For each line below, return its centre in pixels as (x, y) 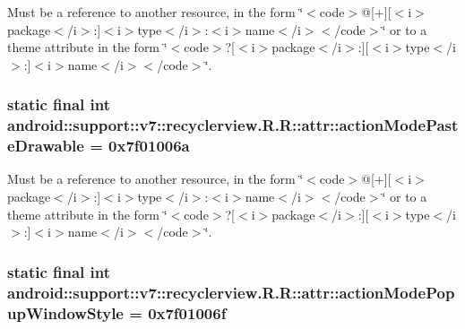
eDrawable (46, 146)
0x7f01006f (187, 312)
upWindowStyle (65, 312)
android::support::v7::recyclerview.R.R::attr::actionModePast (233, 125)
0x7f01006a (149, 146)
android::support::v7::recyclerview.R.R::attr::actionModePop (231, 292)
